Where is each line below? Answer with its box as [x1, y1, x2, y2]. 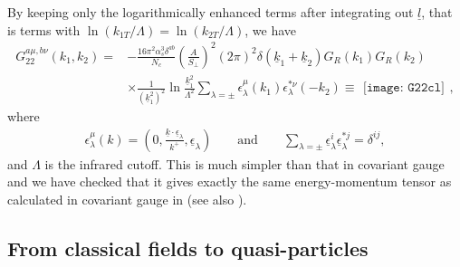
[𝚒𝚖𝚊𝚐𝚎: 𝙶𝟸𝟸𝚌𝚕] [363, 81, 445, 95]
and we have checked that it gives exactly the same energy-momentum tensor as [7, 172, 452, 191]
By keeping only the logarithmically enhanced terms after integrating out [7, 3, 414, 21]
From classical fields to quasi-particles [7, 234, 369, 262]
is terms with [7, 20, 81, 39]
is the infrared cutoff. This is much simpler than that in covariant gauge [44, 154, 445, 173]
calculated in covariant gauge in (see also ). [7, 189, 247, 208]
